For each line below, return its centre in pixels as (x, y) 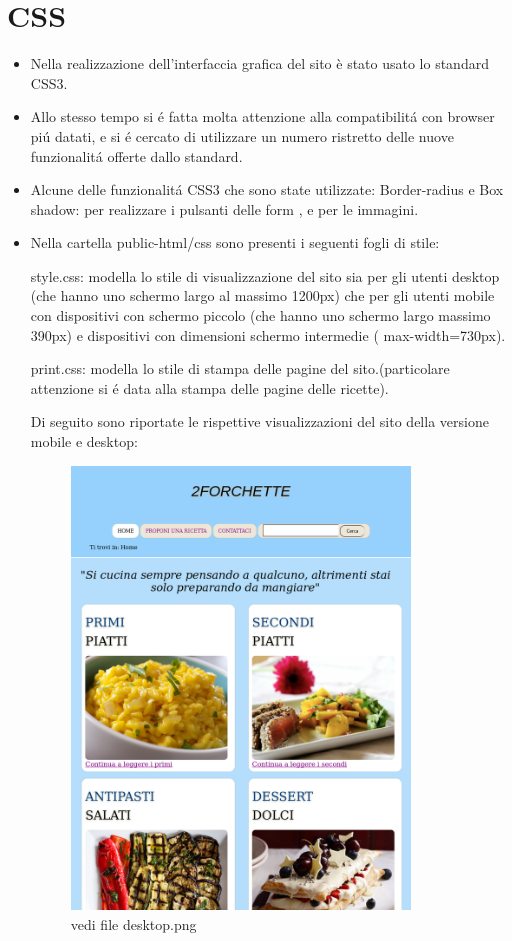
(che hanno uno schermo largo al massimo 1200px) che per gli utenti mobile (262, 295)
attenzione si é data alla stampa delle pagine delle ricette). (209, 387)
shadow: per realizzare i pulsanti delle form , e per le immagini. (224, 208)
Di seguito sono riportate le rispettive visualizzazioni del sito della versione (259, 421)
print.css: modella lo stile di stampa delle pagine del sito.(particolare (240, 368)
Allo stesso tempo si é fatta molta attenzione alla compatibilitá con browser (262, 116)
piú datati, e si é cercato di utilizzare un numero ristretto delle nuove (242, 135)
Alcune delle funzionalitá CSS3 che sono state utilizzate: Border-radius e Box (267, 189)
